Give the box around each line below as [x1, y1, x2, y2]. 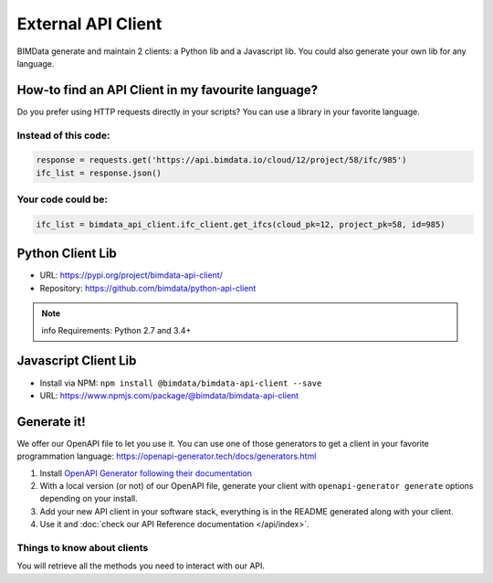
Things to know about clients [16, 541, 149, 554]
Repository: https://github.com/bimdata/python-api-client [39, 282, 257, 293]
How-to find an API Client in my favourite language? [16, 82, 319, 98]
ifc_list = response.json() [36, 167, 162, 178]
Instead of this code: [16, 129, 110, 142]
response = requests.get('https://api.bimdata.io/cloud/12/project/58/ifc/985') [36, 155, 407, 165]
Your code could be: [16, 193, 109, 206]
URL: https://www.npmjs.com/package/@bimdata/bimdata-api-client [39, 389, 299, 401]
